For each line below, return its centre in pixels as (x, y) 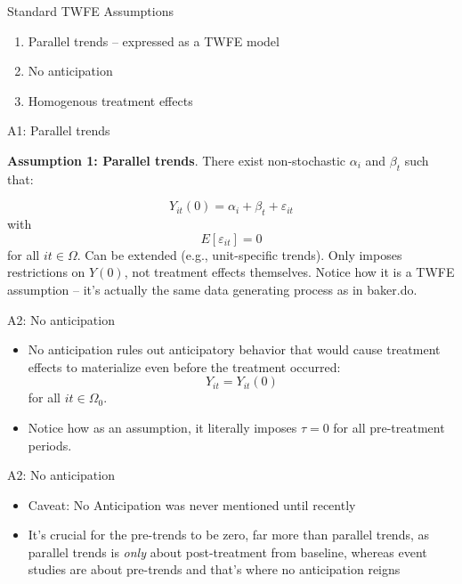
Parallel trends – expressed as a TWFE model (154, 41)
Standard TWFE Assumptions (90, 11)
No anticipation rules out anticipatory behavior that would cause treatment (234, 349)
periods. (50, 445)
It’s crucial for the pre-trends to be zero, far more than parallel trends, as (229, 535)
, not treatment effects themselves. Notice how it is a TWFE (289, 272)
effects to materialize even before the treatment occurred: (184, 366)
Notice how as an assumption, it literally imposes (162, 427)
